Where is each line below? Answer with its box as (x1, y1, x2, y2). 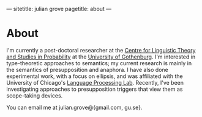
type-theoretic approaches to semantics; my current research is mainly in (6, 59, 192, 66)
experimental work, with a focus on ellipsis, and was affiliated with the (6, 73, 183, 80)
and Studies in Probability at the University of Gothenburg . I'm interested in (6, 53, 196, 60)
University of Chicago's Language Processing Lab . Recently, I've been (6, 79, 184, 86)
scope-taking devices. (6, 91, 63, 99)
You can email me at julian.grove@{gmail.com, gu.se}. (6, 104, 143, 111)
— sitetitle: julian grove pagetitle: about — (6, 5, 112, 12)
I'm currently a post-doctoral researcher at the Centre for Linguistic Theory (6, 46, 196, 54)
